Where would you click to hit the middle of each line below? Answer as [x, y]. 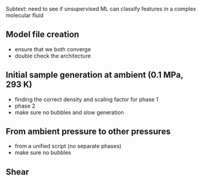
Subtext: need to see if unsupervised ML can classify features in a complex [101, 9]
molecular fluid [25, 15]
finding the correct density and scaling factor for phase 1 [87, 99]
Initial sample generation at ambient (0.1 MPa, [95, 75]
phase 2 [25, 106]
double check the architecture [53, 56]
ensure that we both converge [53, 49]
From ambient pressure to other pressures [88, 132]
